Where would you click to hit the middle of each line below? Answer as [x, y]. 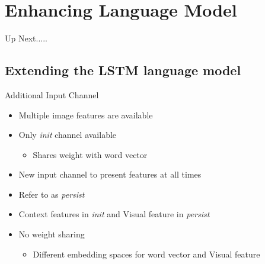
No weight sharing [52, 234]
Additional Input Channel [52, 94]
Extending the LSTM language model [123, 70]
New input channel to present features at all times [110, 174]
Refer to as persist [52, 194]
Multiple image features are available [86, 115]
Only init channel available [68, 135]
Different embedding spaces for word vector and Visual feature [146, 254]
